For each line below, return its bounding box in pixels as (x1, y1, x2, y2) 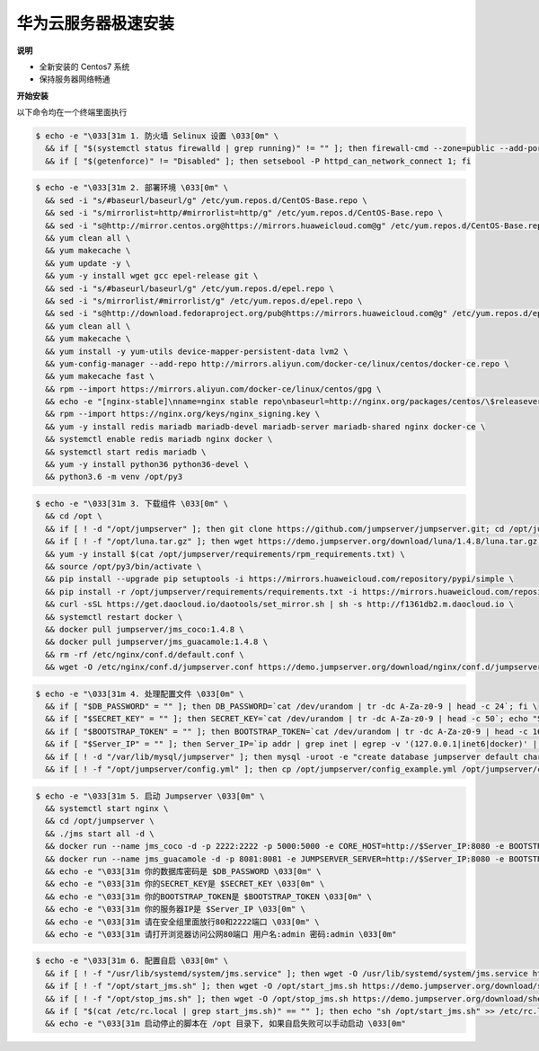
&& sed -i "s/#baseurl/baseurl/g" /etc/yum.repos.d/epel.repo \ (45, 283, 334, 294)
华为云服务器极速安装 (16, 13, 175, 33)
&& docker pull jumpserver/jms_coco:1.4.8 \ (45, 624, 244, 634)
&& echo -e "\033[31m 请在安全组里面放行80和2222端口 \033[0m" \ (45, 916, 320, 927)
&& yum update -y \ (45, 258, 131, 269)
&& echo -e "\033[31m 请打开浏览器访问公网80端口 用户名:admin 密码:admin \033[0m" (45, 929, 397, 939)
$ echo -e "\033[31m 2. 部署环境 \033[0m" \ (35, 182, 229, 193)
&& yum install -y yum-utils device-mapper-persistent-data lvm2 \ (45, 346, 349, 357)
